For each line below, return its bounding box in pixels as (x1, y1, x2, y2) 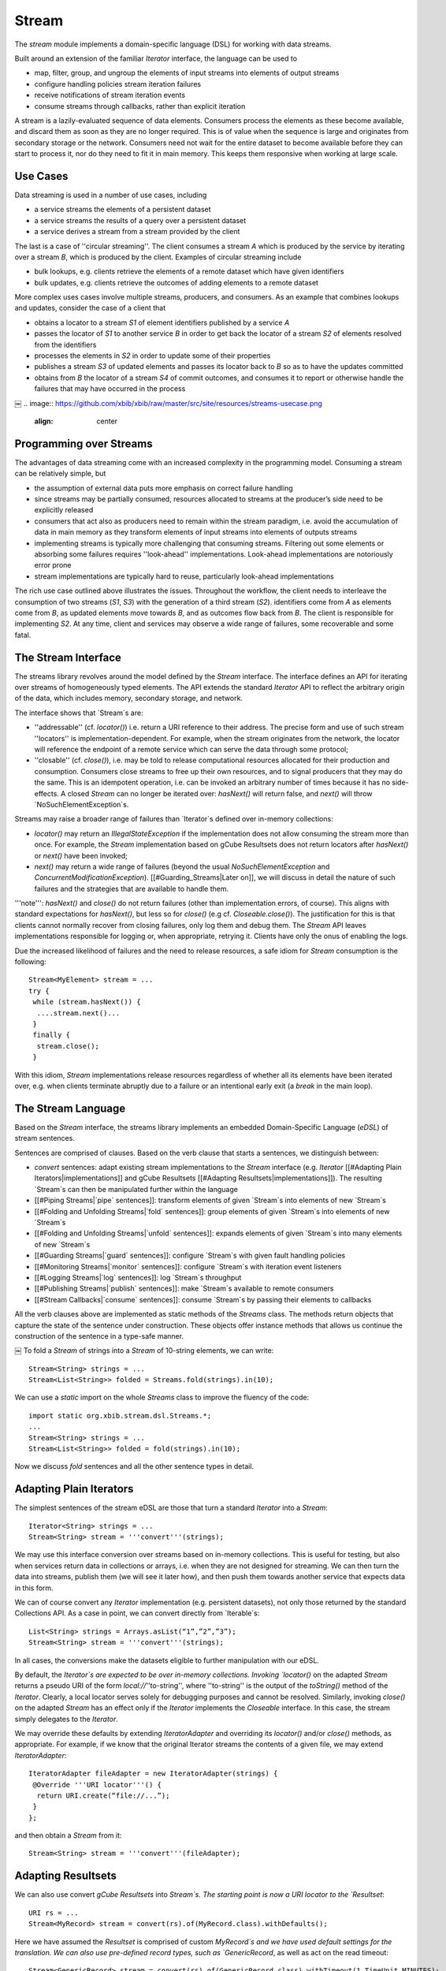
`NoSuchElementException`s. (34, 799, 129, 809)
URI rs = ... (28, 1908, 79, 1917)
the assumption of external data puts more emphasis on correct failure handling (34, 483, 293, 493)
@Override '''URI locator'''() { (32, 1780, 162, 1789)
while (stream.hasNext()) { (32, 997, 141, 1007)
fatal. (14, 630, 32, 639)
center (96, 416, 118, 426)
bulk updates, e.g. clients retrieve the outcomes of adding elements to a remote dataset (34, 278, 319, 287)
